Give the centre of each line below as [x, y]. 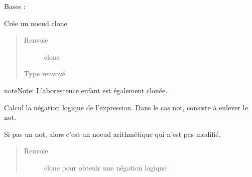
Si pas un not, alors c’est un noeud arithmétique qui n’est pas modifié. [112, 134]
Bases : [15, 6]
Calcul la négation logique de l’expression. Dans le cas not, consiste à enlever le [126, 107]
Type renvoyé [44, 73]
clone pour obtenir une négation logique [105, 167]
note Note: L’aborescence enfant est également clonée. [86, 90]
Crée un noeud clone [36, 23]
